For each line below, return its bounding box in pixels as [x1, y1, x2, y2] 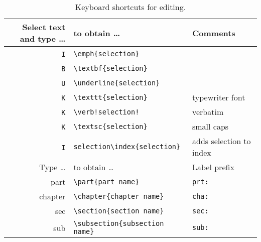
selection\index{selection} [73, 143, 181, 151]
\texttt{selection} [73, 93, 148, 101]
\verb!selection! [73, 107, 140, 116]
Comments [192, 27, 235, 39]
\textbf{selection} [73, 64, 148, 72]
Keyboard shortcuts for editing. [75, 1, 186, 13]
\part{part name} [73, 177, 140, 186]
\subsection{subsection [73, 219, 164, 227]
